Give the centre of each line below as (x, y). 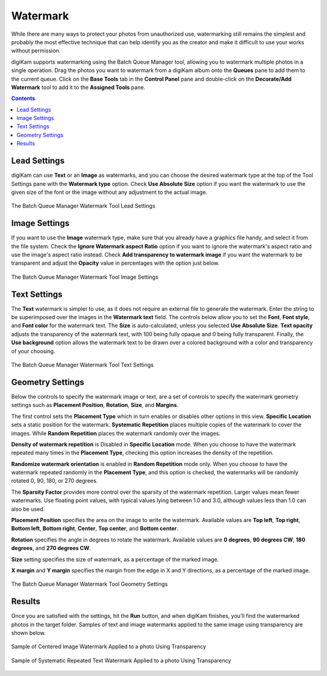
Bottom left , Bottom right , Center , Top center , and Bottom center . (95, 529)
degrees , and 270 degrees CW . (51, 548)
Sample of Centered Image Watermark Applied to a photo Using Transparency (109, 647)
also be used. (28, 509)
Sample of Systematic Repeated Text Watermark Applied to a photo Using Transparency (121, 660)
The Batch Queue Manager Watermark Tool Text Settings (82, 365)
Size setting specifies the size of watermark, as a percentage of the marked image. (115, 559)
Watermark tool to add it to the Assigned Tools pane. (78, 87)
